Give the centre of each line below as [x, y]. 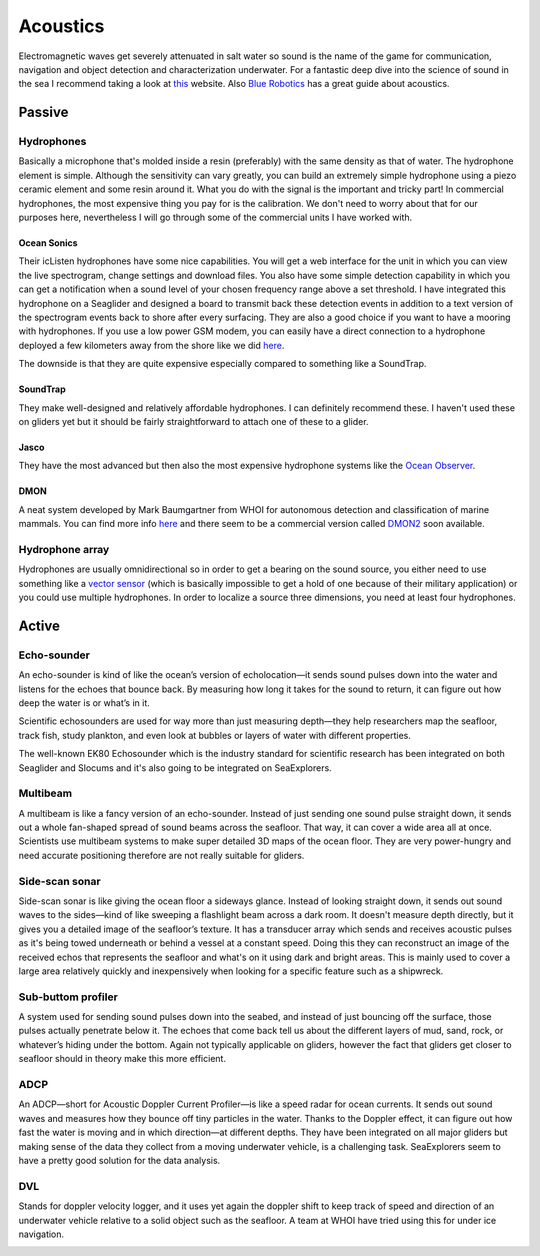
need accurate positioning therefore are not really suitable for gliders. [161, 855]
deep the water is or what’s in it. [84, 702]
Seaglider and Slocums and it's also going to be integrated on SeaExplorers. [175, 767]
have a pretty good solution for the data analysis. [119, 1160]
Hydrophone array [64, 549]
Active [39, 625]
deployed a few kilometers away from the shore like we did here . [151, 345]
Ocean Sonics [48, 243]
